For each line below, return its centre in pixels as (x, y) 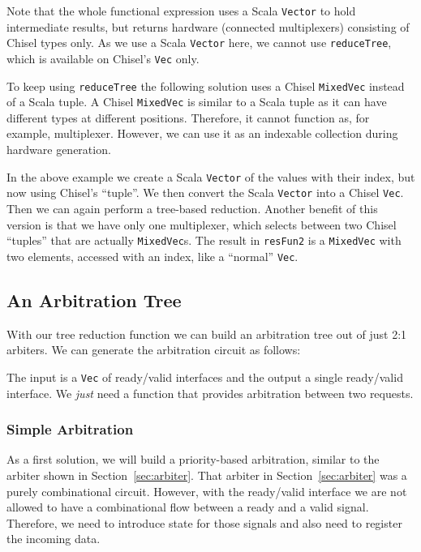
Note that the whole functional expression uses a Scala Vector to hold (181, 11)
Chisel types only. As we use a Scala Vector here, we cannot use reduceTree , (199, 43)
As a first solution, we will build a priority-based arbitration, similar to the (193, 459)
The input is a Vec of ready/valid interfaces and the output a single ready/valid (205, 377)
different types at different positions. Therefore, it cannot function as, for (188, 117)
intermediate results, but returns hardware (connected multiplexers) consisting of (208, 26)
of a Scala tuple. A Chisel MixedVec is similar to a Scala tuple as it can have (197, 102)
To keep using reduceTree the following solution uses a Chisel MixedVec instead (206, 86)
